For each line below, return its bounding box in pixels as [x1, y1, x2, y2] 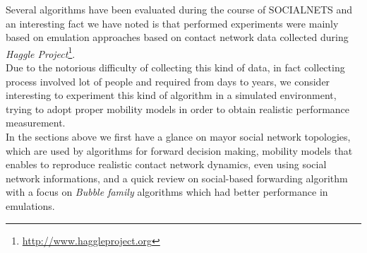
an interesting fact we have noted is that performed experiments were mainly [6, 16, 339, 30]
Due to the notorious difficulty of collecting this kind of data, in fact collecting [6, 60, 345, 75]
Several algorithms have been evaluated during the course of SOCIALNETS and [6, 2, 353, 16]
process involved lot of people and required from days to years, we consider [6, 73, 330, 88]
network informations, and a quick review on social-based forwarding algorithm [6, 170, 348, 185]
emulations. [6, 198, 55, 213]
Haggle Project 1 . [6, 44, 76, 61]
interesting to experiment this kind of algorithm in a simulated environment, [6, 88, 337, 102]
